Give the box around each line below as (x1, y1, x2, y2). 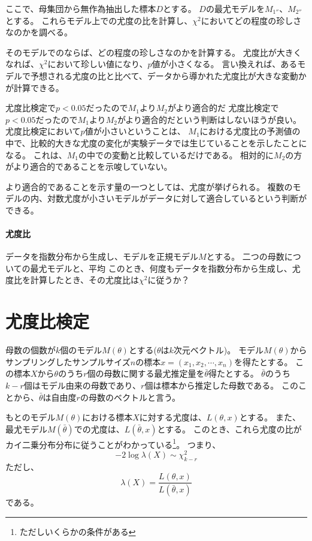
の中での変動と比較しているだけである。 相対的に (78, 148, 274, 161)
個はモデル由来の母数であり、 (23, 378, 141, 391)
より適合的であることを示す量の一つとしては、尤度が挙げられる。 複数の (5, 180, 293, 193)
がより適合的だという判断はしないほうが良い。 (117, 113, 301, 125)
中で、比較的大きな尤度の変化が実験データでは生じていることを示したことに (5, 136, 307, 149)
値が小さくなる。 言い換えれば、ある (152, 58, 298, 70)
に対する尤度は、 (139, 411, 207, 423)
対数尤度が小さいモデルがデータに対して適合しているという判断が (47, 192, 307, 205)
